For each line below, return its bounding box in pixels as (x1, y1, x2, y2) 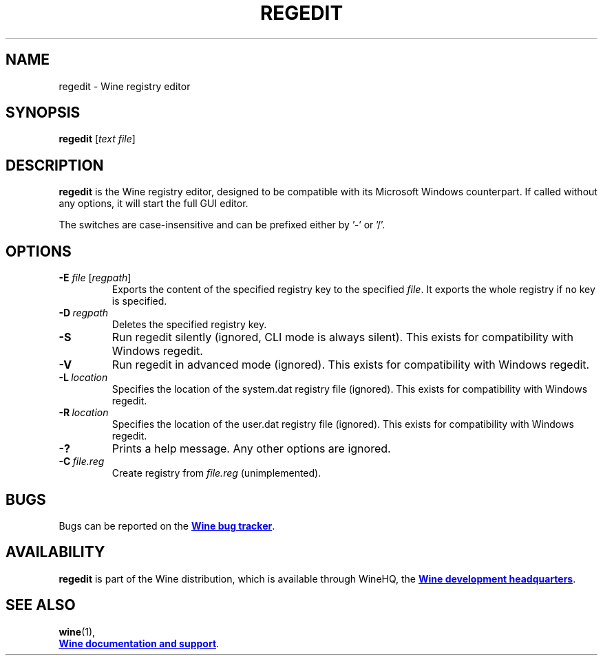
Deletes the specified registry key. (112, 318, 267, 331)
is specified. (112, 295, 167, 307)
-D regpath (59, 307, 109, 319)
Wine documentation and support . (59, 637, 220, 649)
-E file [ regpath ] (59, 272, 131, 284)
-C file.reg (59, 455, 105, 468)
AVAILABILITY (6, 543, 105, 561)
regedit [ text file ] (59, 133, 136, 145)
